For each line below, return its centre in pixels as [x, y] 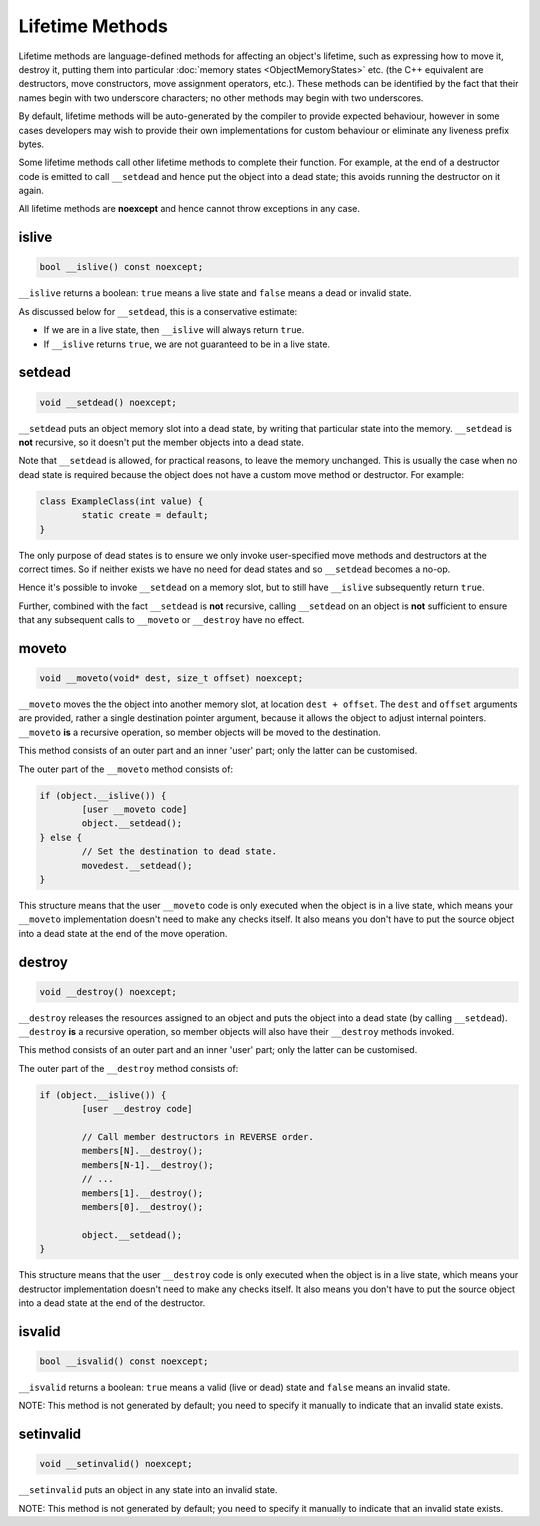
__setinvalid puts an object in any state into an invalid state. [148, 1490]
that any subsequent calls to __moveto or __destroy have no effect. [161, 620]
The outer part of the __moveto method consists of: [126, 769]
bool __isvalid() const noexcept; [124, 1361]
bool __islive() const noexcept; [121, 267]
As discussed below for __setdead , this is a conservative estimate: [158, 311]
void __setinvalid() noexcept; [116, 1464]
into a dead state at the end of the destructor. [112, 1302]
